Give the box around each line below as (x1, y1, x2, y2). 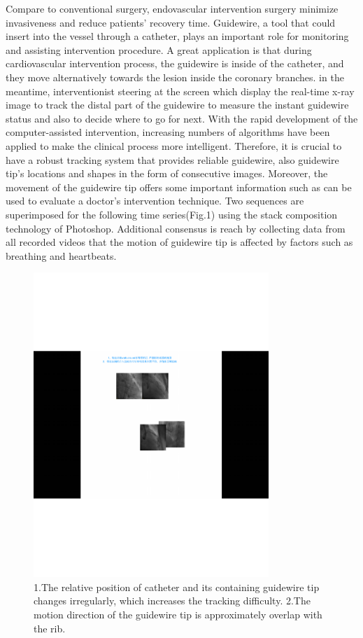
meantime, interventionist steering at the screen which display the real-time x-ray (6, 83, 355, 98)
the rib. (34, 620, 66, 635)
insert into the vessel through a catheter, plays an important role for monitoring (6, 29, 349, 43)
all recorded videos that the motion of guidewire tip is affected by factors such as (6, 235, 353, 249)
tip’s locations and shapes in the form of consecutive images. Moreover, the (6, 166, 328, 181)
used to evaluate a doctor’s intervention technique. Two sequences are (6, 193, 304, 208)
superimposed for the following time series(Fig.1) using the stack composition (6, 207, 338, 221)
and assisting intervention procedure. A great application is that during (6, 42, 312, 57)
